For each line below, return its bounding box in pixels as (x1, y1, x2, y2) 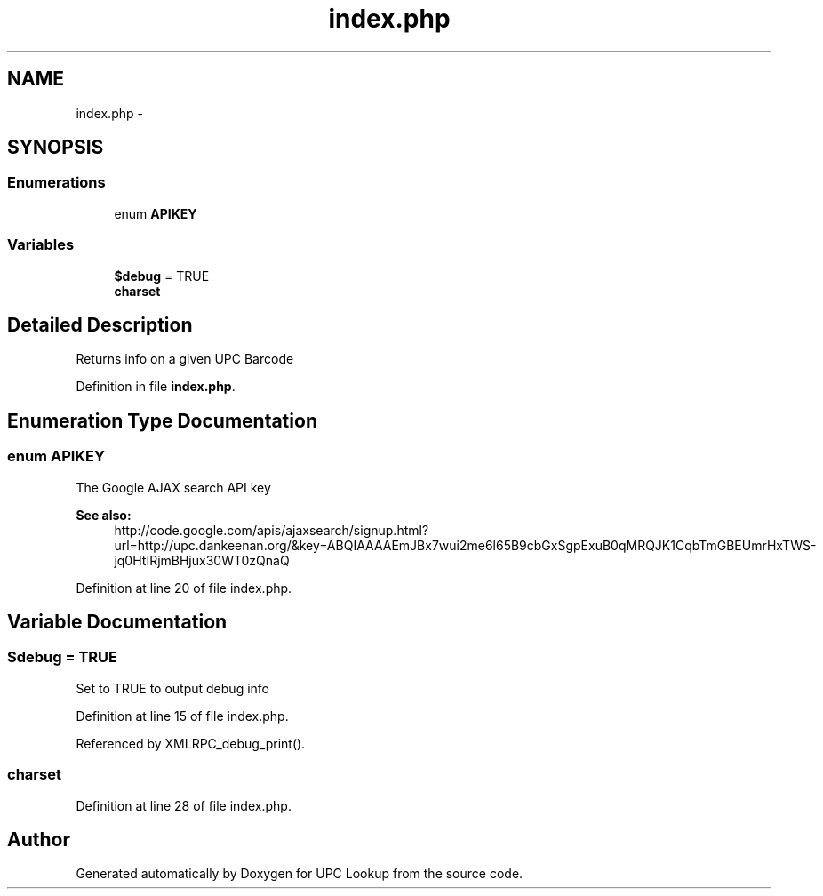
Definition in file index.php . (76, 379, 236, 395)
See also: (76, 507, 132, 523)
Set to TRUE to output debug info (76, 680, 269, 696)
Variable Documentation (7, 611, 228, 634)
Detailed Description (7, 313, 193, 336)
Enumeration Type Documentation (7, 409, 317, 432)
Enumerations (7, 173, 106, 192)
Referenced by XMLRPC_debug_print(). (76, 735, 306, 751)
